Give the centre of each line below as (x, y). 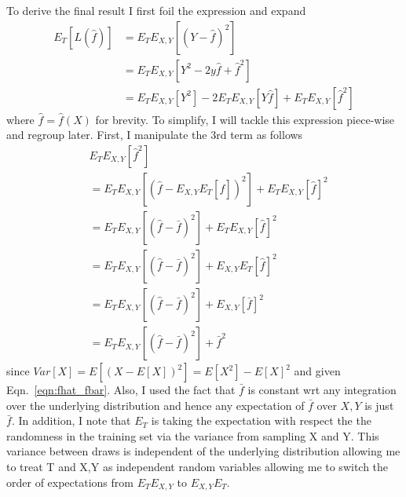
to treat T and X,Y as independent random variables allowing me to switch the (198, 467)
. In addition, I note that (71, 420)
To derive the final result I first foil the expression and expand (156, 10)
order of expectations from (70, 482)
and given (317, 371)
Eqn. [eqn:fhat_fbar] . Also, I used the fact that (121, 390)
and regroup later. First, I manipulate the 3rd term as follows (155, 135)
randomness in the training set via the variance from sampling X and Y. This (193, 435)
